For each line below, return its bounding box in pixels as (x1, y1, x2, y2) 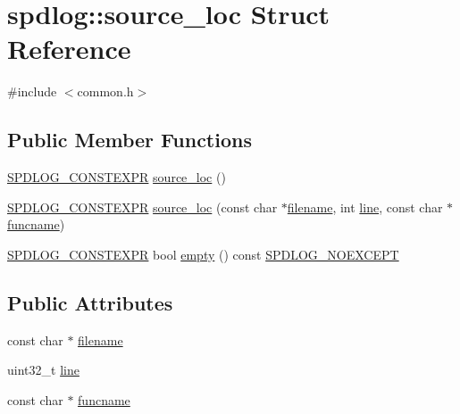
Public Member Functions (7, 126, 252, 153)
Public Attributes (7, 288, 173, 316)
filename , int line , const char (287, 197, 443, 216)
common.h (77, 82, 134, 101)
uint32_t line (7, 360, 79, 379)
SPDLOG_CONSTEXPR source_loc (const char (7, 197, 278, 216)
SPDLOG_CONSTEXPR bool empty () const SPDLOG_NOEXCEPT (7, 244, 399, 263)
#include (7, 82, 57, 101)
